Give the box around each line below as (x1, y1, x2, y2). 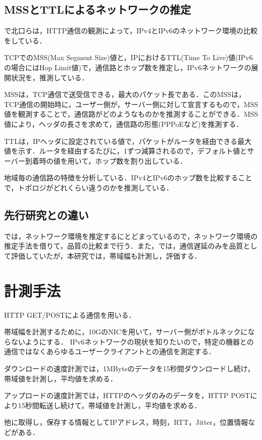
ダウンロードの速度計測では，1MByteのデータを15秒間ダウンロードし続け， (4, 363, 255, 373)
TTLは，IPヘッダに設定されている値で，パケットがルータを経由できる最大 (4, 135, 252, 146)
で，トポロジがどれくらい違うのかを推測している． (4, 182, 174, 192)
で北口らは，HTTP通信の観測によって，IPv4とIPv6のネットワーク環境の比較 (4, 25, 258, 36)
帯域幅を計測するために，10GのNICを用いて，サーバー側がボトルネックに (4, 326, 248, 337)
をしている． (4, 35, 46, 45)
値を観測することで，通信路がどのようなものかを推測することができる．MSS (4, 109, 258, 119)
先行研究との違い (4, 207, 89, 222)
